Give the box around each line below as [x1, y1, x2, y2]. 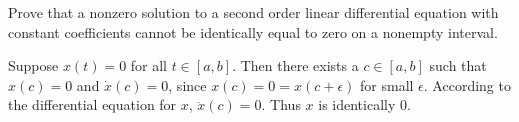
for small [360, 74, 414, 95]
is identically [318, 94, 396, 115]
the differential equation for [8, 94, 177, 115]
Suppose [8, 55, 59, 76]
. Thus [261, 94, 301, 115]
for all [130, 55, 168, 76]
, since [168, 74, 207, 95]
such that [429, 55, 487, 76]
